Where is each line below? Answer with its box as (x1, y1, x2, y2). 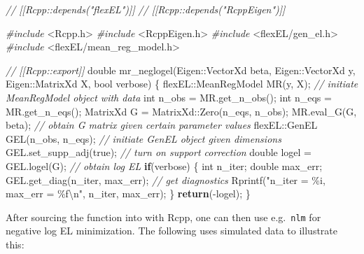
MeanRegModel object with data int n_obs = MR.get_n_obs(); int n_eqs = (6, 90, 332, 104)
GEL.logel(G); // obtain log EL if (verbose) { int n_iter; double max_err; (6, 158, 323, 173)
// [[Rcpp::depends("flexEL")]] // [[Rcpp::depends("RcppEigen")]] (6, 2, 286, 16)
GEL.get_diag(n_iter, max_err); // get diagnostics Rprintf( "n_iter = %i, (6, 172, 325, 187)
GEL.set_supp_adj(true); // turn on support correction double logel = (6, 145, 312, 160)
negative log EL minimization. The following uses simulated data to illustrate (6, 223, 338, 238)
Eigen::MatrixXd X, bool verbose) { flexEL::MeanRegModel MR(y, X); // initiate (6, 76, 358, 91)
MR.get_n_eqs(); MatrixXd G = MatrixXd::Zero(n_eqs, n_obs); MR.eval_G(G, (6, 104, 357, 118)
